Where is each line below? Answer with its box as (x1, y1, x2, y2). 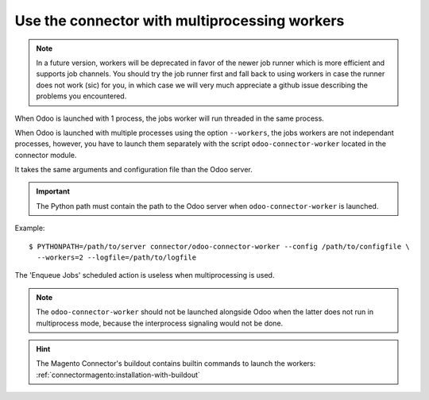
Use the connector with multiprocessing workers (14, 12, 345, 29)
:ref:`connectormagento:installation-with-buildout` (36, 370, 200, 379)
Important (36, 187, 71, 196)
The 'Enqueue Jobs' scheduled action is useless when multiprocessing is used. (14, 271, 275, 280)
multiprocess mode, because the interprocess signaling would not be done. (36, 318, 284, 328)
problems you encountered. (36, 91, 127, 101)
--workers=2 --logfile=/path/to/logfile (37, 253, 197, 262)
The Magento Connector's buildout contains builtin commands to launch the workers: (36, 359, 316, 368)
